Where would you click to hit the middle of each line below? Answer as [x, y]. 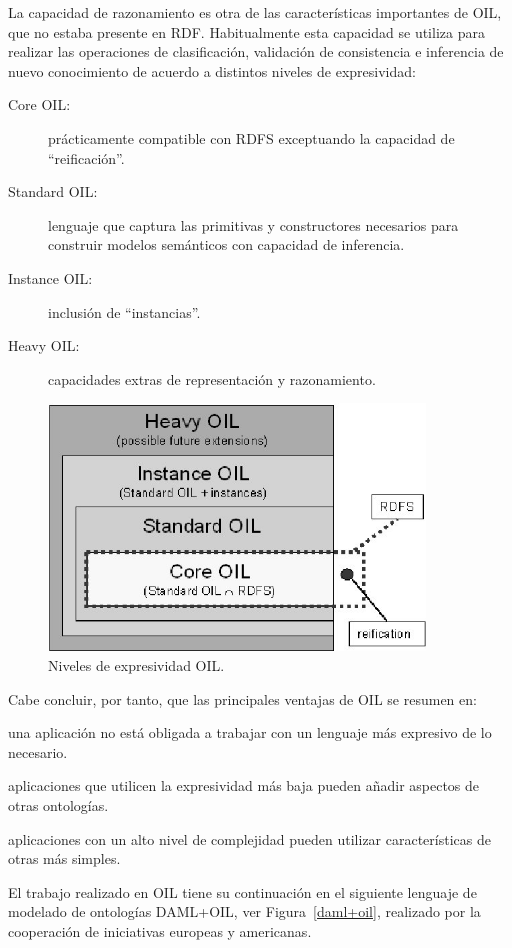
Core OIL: [39, 104]
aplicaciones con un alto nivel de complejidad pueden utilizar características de [249, 838]
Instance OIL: [50, 277]
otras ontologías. [58, 805]
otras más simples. [64, 858]
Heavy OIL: [44, 345]
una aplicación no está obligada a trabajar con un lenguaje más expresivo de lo [250, 732]
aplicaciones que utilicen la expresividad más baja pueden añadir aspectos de [244, 785]
